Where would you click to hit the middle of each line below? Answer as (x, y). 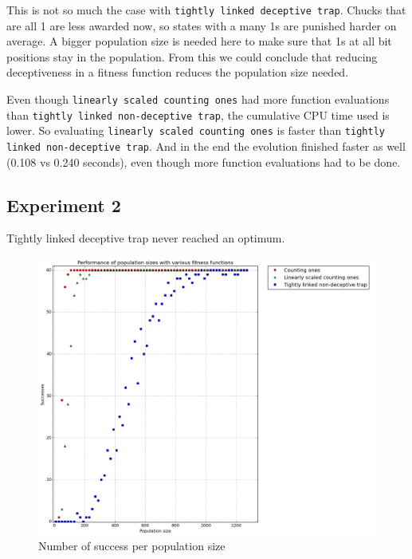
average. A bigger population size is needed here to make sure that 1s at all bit (199, 41)
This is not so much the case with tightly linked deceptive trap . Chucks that (206, 10)
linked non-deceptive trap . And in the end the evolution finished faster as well (206, 146)
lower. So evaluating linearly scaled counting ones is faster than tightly (196, 130)
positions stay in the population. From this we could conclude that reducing (192, 56)
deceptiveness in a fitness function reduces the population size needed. (178, 72)
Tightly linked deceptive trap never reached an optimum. (146, 238)
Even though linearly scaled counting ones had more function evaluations (198, 99)
